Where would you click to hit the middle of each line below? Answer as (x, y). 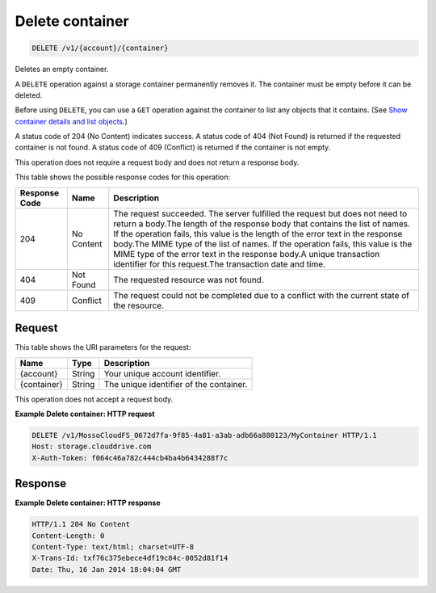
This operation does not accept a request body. (94, 399)
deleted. (29, 95)
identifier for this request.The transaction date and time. (220, 264)
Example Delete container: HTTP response (88, 503)
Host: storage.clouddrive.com (92, 447)
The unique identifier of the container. (176, 384)
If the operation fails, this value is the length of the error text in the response (258, 233)
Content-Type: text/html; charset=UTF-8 (113, 547)
